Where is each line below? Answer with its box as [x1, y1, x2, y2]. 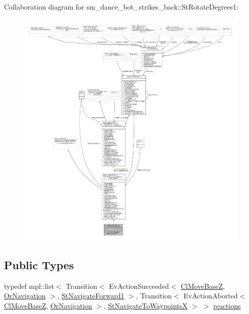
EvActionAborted [183, 290, 238, 301]
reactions [213, 300, 241, 310]
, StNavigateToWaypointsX [103, 300, 188, 310]
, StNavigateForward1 [57, 290, 125, 301]
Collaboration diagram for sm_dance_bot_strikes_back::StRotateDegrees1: [4, 2, 238, 12]
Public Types [4, 257, 74, 272]
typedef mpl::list [4, 280, 54, 291]
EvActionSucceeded [109, 280, 169, 291]
